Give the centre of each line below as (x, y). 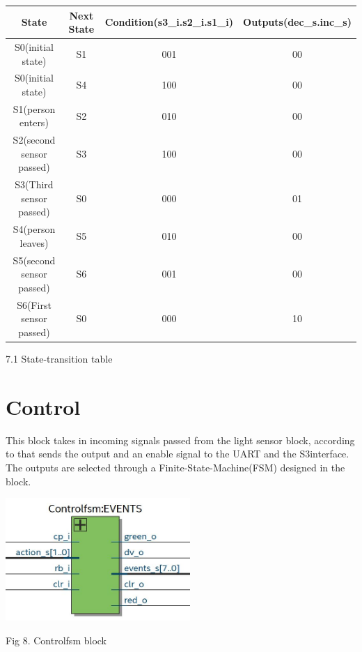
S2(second (34, 140)
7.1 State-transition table (59, 359)
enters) (34, 122)
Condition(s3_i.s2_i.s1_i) (169, 22)
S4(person (34, 229)
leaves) (34, 242)
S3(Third (34, 184)
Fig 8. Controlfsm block (56, 640)
